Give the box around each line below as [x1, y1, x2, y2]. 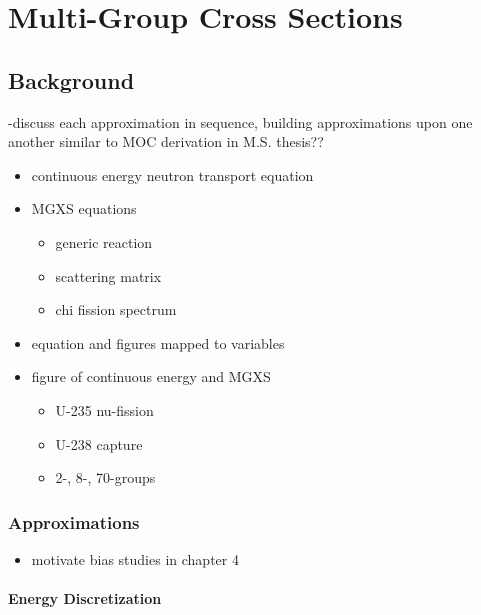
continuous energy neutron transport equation [31, 164, 314, 185]
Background [8, 64, 135, 95]
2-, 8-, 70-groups [55, 467, 156, 488]
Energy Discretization [8, 588, 162, 609]
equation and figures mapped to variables [31, 332, 285, 353]
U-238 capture [55, 433, 143, 454]
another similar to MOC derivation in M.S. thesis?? [8, 131, 324, 152]
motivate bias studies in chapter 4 [31, 548, 239, 569]
